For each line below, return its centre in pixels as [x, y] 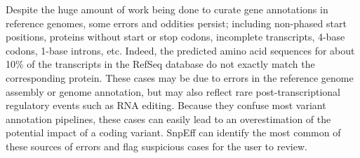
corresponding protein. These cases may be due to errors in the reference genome [180, 77]
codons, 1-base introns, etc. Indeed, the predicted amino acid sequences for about [180, 50]
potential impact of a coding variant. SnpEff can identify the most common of [173, 132]
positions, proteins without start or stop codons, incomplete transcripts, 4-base [175, 37]
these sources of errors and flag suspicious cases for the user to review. [156, 146]
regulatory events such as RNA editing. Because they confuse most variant [166, 105]
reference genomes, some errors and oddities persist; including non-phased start [176, 23]
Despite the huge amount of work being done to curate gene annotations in [167, 9]
